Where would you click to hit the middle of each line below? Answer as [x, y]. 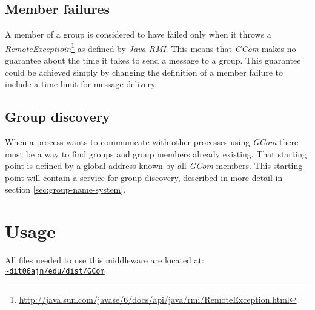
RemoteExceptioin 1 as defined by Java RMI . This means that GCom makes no [151, 47]
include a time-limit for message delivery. [81, 84]
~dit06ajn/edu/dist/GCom [55, 271]
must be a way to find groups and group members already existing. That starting [156, 153]
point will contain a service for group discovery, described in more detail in [144, 177]
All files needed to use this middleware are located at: [104, 260]
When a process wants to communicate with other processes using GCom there [152, 142]
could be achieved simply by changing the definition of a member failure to [144, 72]
